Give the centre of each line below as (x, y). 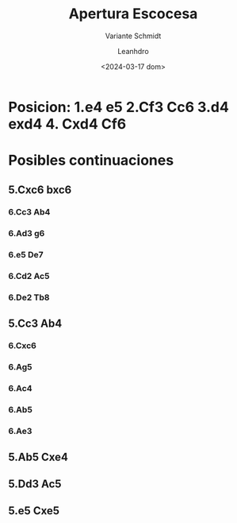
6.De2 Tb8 (29, 297)
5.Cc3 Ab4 (35, 323)
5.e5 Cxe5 (34, 511)
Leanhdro (133, 51)
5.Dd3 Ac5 (35, 484)
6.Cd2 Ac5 (29, 277)
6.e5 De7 (26, 255)
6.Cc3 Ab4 (29, 212)
